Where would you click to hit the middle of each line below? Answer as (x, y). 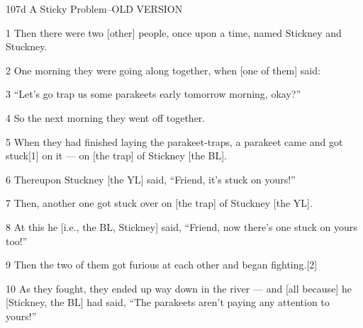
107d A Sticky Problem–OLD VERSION (94, 9)
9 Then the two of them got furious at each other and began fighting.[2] (162, 265)
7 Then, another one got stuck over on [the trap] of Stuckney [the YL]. (159, 203)
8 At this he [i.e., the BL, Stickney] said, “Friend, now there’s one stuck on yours (181, 226)
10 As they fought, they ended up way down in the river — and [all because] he (179, 288)
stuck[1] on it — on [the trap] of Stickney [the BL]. (117, 155)
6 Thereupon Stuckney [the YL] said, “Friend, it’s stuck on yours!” (151, 179)
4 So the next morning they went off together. (106, 117)
